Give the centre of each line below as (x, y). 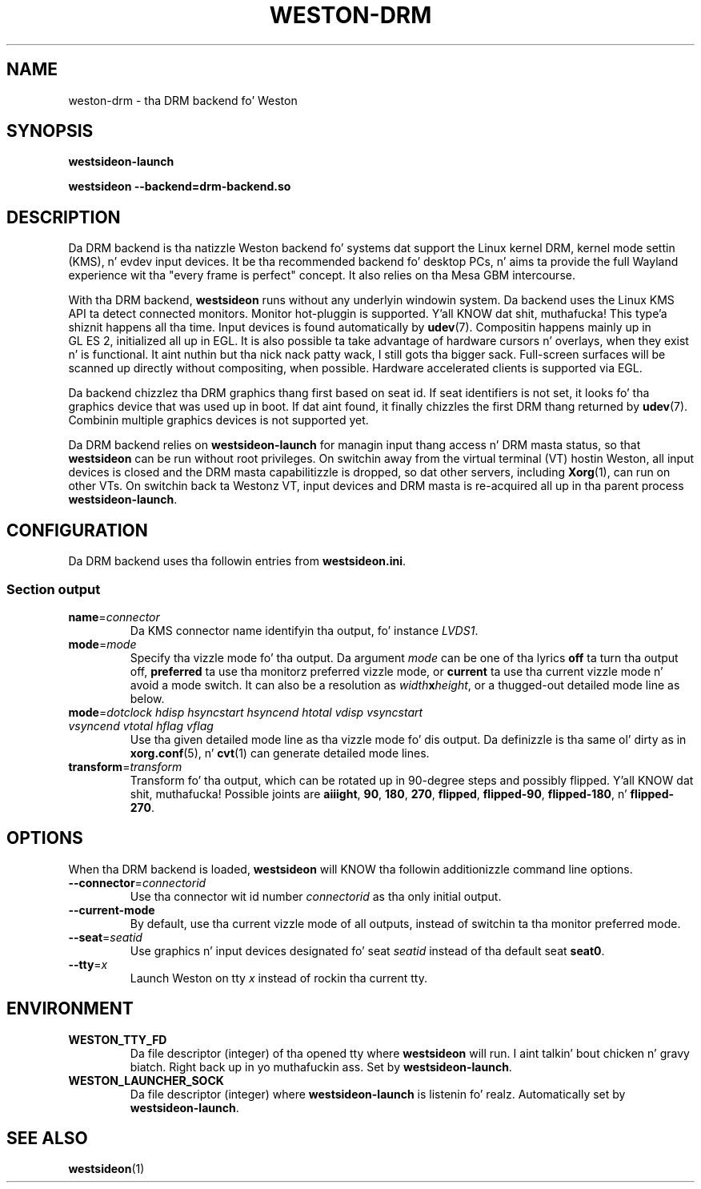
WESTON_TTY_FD (118, 1039)
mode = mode (102, 644)
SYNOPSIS (50, 131)
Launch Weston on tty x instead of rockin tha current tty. (278, 978)
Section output (54, 589)
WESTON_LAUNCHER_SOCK (146, 1080)
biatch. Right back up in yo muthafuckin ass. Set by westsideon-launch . (321, 1066)
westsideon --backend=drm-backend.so (180, 187)
